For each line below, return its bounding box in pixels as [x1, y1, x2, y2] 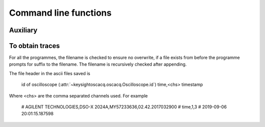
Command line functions [9, 7, 112, 18]
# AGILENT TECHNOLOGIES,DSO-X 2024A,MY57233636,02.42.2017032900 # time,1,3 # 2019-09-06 [21, 104, 227, 110]
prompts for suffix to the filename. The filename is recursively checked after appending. [9, 61, 187, 67]
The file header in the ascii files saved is [9, 70, 90, 76]
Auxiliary [9, 26, 38, 34]
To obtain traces [9, 42, 60, 50]
